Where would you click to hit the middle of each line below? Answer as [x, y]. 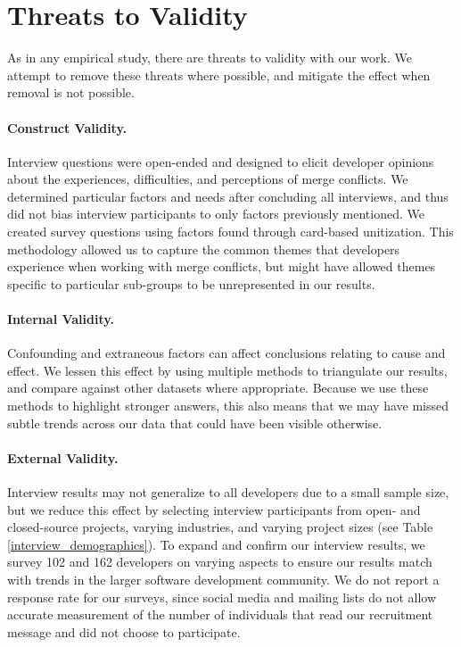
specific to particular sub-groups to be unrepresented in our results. [191, 283]
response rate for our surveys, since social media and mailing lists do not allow [222, 597]
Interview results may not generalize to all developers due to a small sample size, [228, 492]
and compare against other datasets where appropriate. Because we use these [218, 388]
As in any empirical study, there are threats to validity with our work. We [210, 58]
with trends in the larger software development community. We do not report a [223, 579]
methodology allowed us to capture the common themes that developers [204, 249]
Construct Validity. [67, 127]
